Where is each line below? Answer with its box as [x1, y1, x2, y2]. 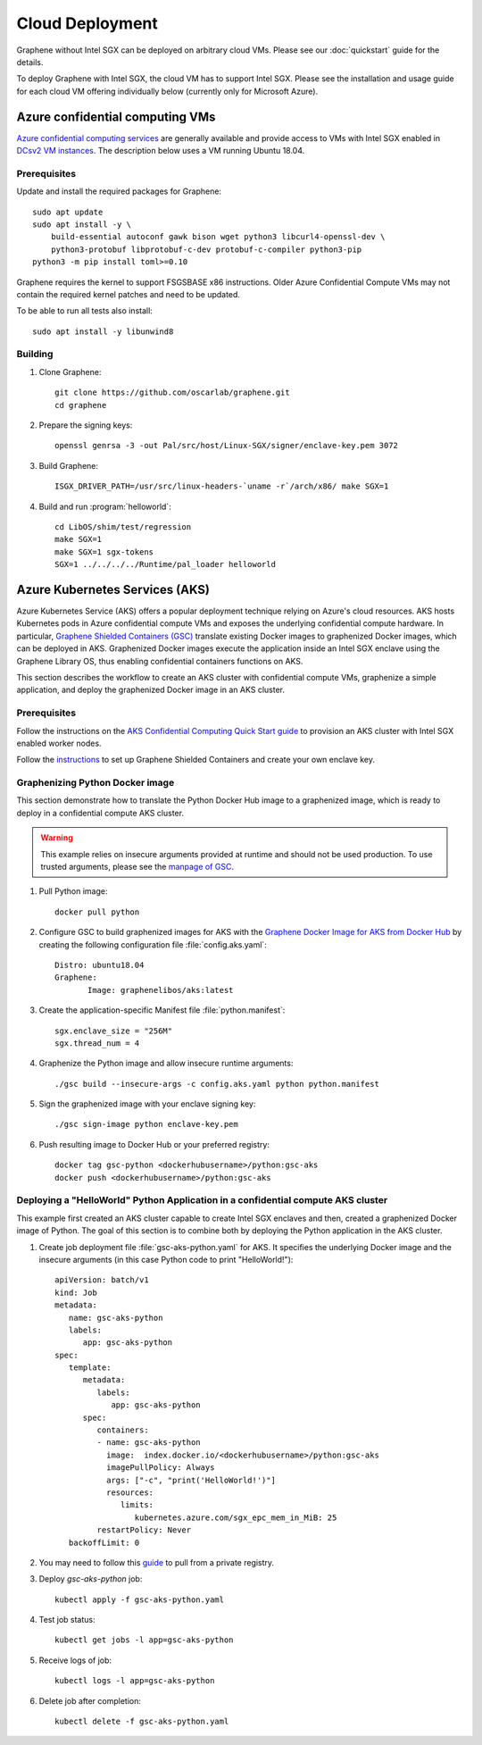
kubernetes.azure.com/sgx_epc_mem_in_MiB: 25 [134, 1512, 337, 1523]
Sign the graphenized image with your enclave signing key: [38, 1098, 256, 1109]
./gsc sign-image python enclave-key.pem [54, 1119, 238, 1130]
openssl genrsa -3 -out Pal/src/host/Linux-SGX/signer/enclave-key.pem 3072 [54, 440, 399, 451]
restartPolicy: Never [96, 1525, 192, 1535]
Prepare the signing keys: [38, 420, 133, 430]
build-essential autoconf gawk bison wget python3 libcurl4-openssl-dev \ [50, 232, 386, 242]
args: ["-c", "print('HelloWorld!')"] [105, 1474, 277, 1485]
